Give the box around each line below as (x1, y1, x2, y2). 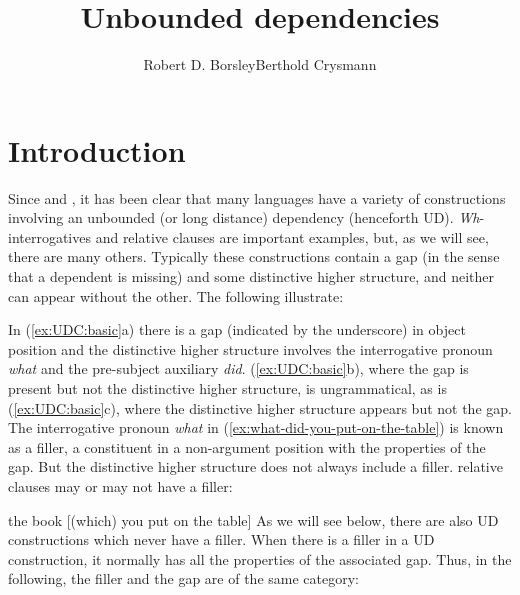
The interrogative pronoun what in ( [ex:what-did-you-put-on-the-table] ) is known (8, 417, 504, 438)
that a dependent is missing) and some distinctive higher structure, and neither (8, 266, 494, 287)
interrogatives (8, 226, 91, 247)
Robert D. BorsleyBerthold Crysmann (143, 54, 377, 75)
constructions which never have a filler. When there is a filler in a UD (8, 529, 435, 550)
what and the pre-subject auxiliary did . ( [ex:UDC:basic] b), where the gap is (8, 358, 469, 379)
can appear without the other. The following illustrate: (8, 285, 344, 306)
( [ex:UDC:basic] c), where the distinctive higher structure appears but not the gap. (8, 397, 512, 418)
